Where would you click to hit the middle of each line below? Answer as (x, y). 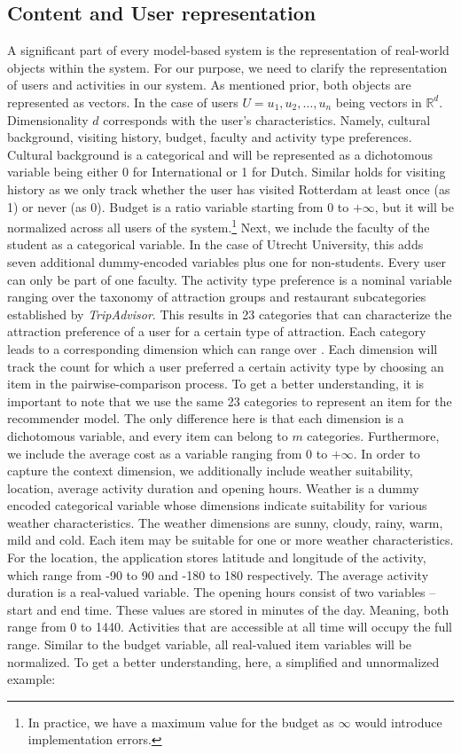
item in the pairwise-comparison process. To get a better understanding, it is (216, 384)
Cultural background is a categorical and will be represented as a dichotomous (220, 154)
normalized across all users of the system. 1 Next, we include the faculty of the (219, 226)
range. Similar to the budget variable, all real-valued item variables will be (210, 644)
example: (31, 679)
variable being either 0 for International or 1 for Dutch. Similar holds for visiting (227, 172)
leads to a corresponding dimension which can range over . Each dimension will (223, 348)
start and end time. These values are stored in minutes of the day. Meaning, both (228, 609)
